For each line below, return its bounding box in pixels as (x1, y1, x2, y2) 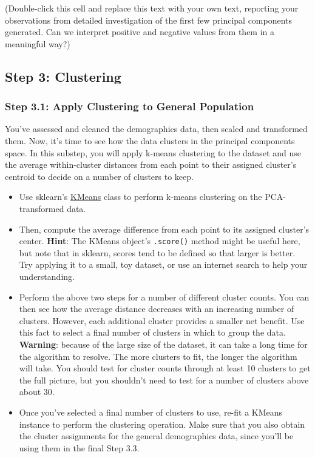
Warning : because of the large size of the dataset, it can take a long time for (19, 337, 308, 350)
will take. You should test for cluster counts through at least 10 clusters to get (19, 362, 311, 374)
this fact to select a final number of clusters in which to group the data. (19, 326, 286, 339)
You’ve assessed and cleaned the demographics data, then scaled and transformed (5, 122, 308, 135)
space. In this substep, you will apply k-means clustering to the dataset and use (5, 146, 301, 159)
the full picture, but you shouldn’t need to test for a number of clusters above (19, 373, 309, 386)
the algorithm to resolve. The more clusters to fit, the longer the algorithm (19, 350, 297, 362)
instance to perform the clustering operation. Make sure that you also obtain (19, 417, 305, 430)
